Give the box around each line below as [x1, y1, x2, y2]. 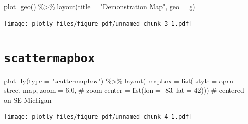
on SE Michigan [4, 94, 52, 104]
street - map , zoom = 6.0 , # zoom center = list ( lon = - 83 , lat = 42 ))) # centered [4, 85, 244, 95]
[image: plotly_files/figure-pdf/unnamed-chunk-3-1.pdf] [4, 20, 192, 27]
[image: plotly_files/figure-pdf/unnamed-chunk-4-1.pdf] [4, 113, 192, 121]
